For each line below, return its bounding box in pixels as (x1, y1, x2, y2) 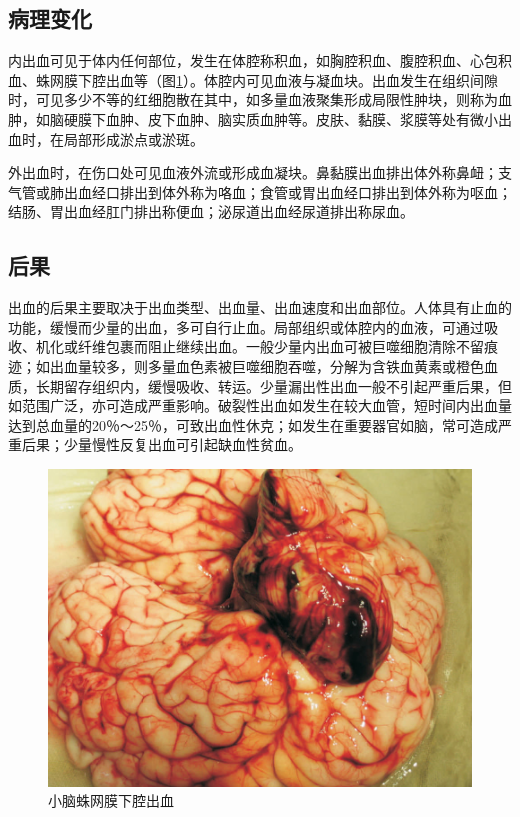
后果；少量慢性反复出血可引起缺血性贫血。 (21, 434, 302, 455)
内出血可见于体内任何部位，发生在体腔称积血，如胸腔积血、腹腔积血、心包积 (8, 50, 512, 71)
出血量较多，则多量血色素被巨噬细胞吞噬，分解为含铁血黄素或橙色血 (49, 355, 498, 376)
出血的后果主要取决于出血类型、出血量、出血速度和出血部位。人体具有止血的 (8, 297, 512, 318)
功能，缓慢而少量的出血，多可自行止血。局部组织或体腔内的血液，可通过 (8, 316, 484, 337)
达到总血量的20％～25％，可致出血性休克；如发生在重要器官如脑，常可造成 (8, 414, 498, 435)
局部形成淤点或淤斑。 (63, 128, 204, 149)
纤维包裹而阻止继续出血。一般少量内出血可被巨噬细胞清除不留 (77, 336, 484, 357)
